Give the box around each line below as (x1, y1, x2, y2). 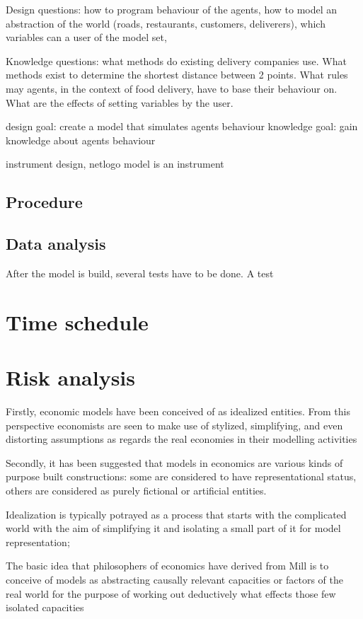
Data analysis (6, 233, 106, 255)
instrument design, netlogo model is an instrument (6, 156, 224, 171)
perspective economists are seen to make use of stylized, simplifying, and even (6, 417, 343, 432)
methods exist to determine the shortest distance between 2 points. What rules (6, 67, 348, 82)
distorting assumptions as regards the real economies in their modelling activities (6, 432, 357, 446)
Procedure (6, 191, 83, 213)
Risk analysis (6, 363, 136, 392)
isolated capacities (6, 600, 84, 615)
